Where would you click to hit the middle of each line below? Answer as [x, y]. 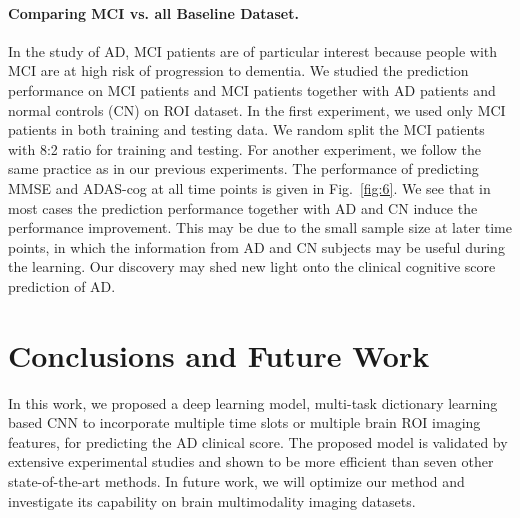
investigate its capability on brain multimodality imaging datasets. [212, 500]
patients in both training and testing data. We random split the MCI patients [246, 129]
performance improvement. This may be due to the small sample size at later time [260, 227]
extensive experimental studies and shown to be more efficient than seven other [251, 461]
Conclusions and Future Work [219, 354]
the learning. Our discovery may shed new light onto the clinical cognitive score [252, 266]
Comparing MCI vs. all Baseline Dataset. [153, 12]
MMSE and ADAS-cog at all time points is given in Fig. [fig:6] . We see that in [249, 187]
